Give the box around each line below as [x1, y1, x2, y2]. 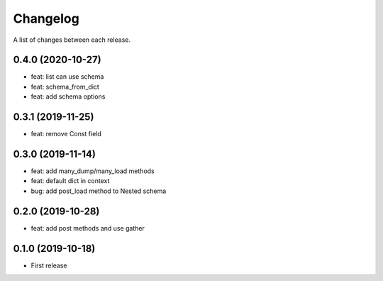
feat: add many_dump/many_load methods [30, 167, 155, 175]
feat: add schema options [30, 92, 106, 101]
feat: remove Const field [30, 130, 102, 138]
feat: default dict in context [30, 177, 110, 185]
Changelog [13, 11, 79, 26]
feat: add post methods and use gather [30, 224, 145, 232]
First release [30, 261, 67, 270]
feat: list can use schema [30, 72, 104, 81]
